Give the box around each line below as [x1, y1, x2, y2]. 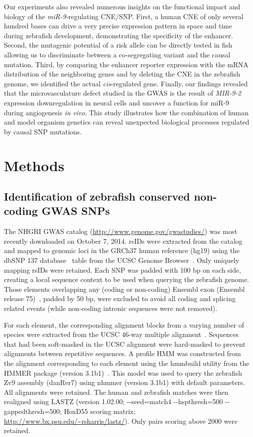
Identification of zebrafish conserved [4, 189, 190, 204]
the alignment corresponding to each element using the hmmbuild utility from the [4, 358, 250, 368]
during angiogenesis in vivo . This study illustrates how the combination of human [4, 107, 249, 117]
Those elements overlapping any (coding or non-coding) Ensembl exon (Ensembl [4, 283, 245, 294]
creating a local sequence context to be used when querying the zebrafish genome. [4, 274, 249, 284]
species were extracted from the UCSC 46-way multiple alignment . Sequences [4, 329, 239, 339]
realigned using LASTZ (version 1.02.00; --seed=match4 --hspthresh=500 [4, 396, 223, 407]
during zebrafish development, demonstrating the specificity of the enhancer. [4, 30, 233, 40]
